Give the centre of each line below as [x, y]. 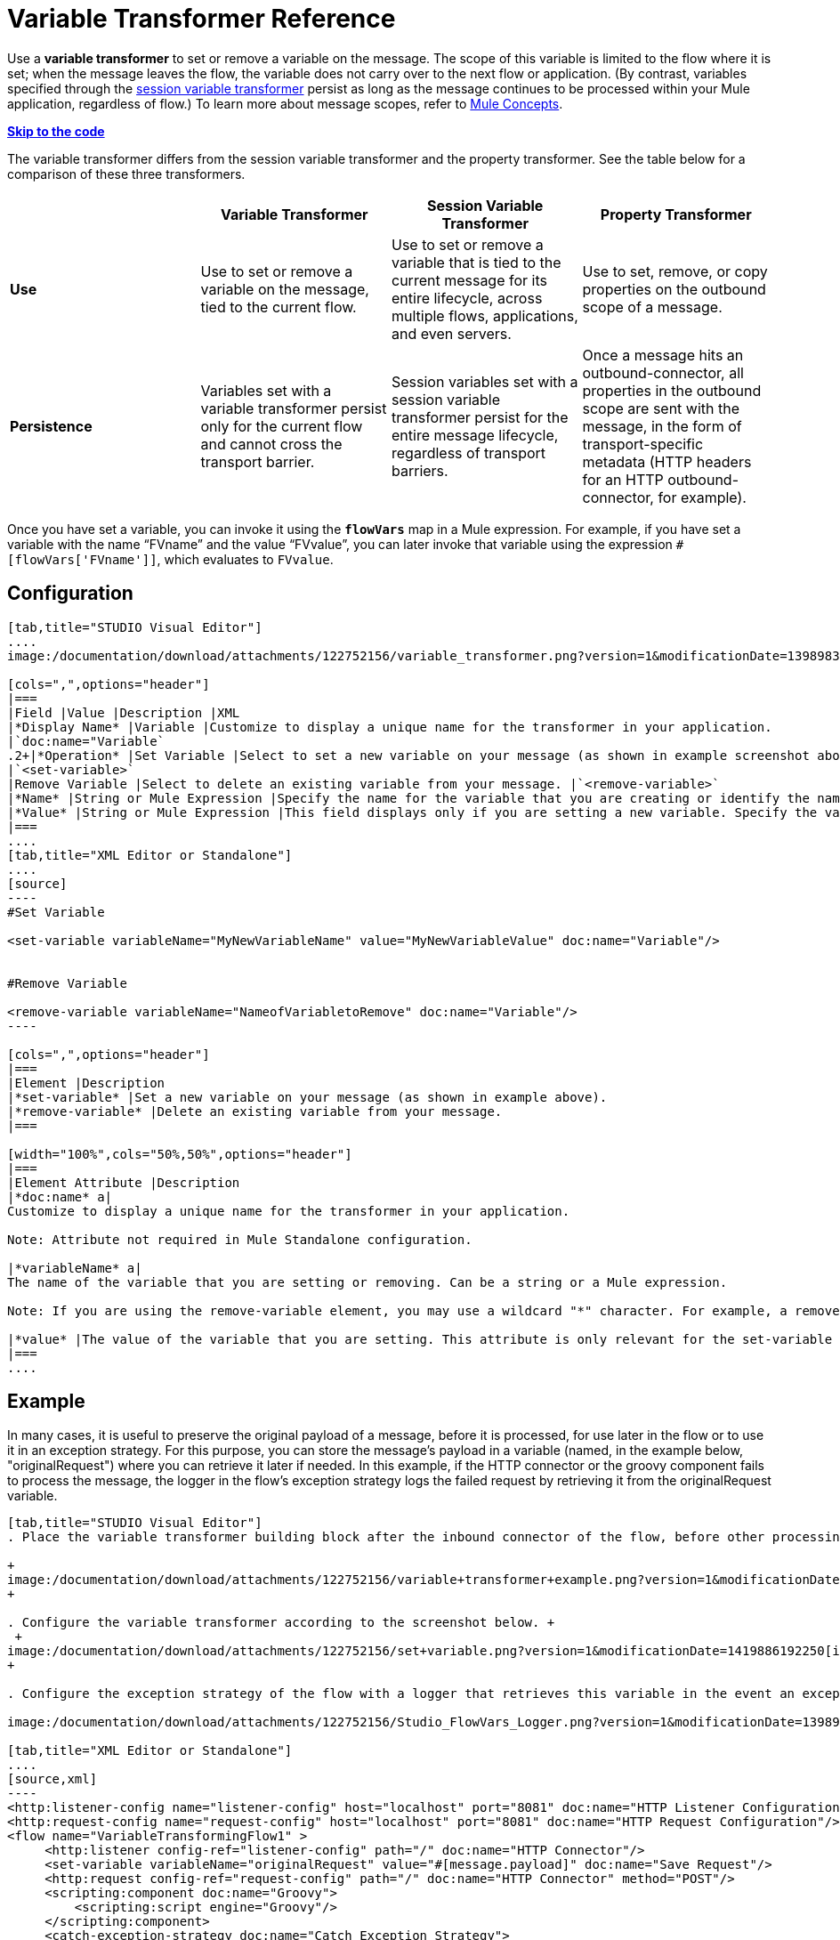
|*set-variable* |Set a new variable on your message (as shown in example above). [307, 1097]
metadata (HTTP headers [667, 461]
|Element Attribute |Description [124, 1182]
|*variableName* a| [75, 1268]
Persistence [51, 426]
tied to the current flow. [279, 307]
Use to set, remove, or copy [675, 271]
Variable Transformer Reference [202, 19]
